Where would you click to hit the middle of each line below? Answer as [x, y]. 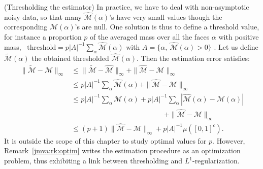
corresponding [26, 27]
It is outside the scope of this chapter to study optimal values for [105, 140]
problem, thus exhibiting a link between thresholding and [93, 161]
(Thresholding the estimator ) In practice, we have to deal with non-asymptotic [127, 7]
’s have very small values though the [166, 16]
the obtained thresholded [70, 58]
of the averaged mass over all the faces [150, 37]
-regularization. [216, 161]
